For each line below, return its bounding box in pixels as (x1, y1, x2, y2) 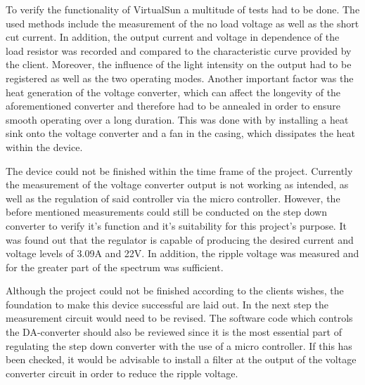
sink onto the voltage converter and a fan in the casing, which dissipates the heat (6, 126, 356, 141)
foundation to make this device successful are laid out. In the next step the (6, 296, 328, 311)
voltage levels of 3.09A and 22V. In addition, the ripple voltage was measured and (6, 246, 359, 261)
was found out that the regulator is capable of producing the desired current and (6, 232, 354, 247)
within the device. (6, 139, 83, 154)
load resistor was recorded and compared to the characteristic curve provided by (6, 43, 352, 58)
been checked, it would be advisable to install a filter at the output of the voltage (6, 352, 357, 367)
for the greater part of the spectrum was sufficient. (6, 259, 224, 274)
